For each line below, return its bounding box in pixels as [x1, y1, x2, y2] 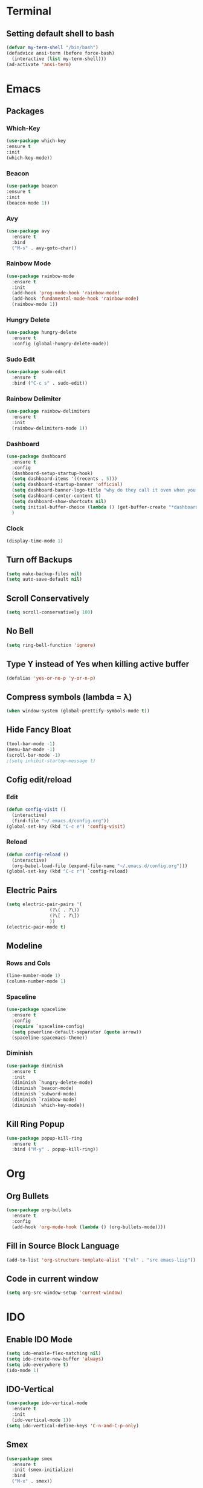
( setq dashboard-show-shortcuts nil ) [11, 498, 107, 504]
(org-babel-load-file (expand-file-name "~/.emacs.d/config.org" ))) [11, 863, 188, 869]
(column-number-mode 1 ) [6, 978, 66, 984]
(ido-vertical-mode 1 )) [11, 1417, 71, 1424]
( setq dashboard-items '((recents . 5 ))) [11, 476, 118, 482]
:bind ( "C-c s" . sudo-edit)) [11, 380, 88, 386]
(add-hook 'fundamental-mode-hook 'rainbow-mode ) [11, 296, 139, 302]
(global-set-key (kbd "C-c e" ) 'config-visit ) [6, 823, 126, 830]
